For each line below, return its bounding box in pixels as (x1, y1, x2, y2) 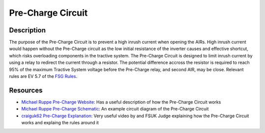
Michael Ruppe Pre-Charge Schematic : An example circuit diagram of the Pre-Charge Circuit (21, 106, 209, 112)
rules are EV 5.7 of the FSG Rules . (9, 74, 78, 80)
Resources (9, 86, 43, 94)
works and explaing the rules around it (21, 120, 99, 126)
